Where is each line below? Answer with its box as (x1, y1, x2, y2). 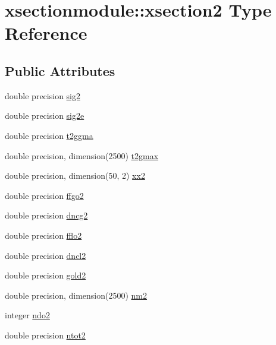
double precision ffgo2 (5, 189, 84, 201)
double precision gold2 (5, 269, 86, 281)
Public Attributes (5, 61, 115, 80)
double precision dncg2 (5, 209, 88, 221)
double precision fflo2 (5, 229, 82, 241)
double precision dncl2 (5, 249, 86, 261)
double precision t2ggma (5, 129, 93, 141)
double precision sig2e (5, 109, 84, 122)
